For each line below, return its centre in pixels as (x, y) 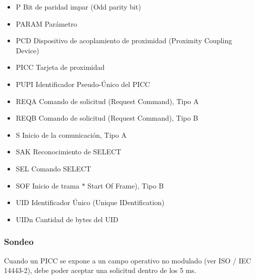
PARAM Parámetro (46, 23)
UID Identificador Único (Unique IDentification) (90, 202)
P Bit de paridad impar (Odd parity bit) (78, 7)
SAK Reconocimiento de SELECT (69, 152)
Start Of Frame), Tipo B (126, 185)
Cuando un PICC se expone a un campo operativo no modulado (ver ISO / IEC (128, 260)
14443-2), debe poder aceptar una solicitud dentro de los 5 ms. (100, 270)
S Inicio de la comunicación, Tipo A (71, 134)
